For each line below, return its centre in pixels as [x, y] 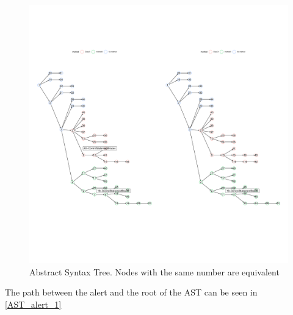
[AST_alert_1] [33, 304]
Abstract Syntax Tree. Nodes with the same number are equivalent [154, 271]
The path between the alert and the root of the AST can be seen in [131, 292]
